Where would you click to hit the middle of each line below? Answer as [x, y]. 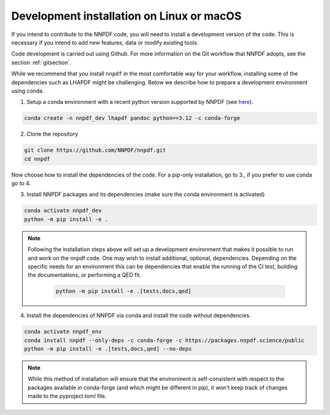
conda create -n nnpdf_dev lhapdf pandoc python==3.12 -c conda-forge [132, 118]
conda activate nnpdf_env [63, 332]
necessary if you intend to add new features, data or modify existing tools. [105, 42]
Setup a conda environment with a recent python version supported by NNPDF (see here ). [140, 102]
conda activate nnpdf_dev [63, 211]
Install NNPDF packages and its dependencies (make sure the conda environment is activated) [146, 194]
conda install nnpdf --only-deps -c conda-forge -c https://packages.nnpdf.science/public [164, 340]
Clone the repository [53, 134]
